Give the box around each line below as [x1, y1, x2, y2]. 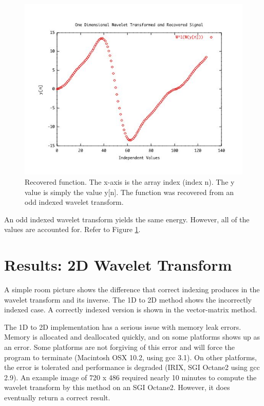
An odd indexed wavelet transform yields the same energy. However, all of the [4, 214, 250, 224]
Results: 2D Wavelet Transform [4, 254, 232, 275]
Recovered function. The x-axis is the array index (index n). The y [25, 176, 235, 187]
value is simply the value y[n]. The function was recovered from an [25, 186, 234, 197]
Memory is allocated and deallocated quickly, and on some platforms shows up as [4, 331, 260, 342]
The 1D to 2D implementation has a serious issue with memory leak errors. [4, 321, 241, 332]
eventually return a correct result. [4, 392, 110, 402]
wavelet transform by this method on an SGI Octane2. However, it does [4, 382, 230, 393]
